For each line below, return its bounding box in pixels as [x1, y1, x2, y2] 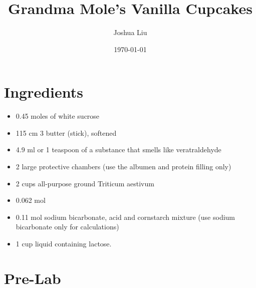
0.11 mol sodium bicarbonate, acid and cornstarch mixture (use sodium [16, 211, 235, 222]
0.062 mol [16, 195, 46, 205]
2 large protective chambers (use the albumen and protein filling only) [16, 161, 231, 172]
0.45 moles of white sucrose [16, 111, 100, 121]
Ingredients [4, 82, 84, 102]
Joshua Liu [113, 27, 147, 38]
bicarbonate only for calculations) [16, 221, 119, 232]
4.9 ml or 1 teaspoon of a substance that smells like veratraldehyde [16, 144, 221, 155]
